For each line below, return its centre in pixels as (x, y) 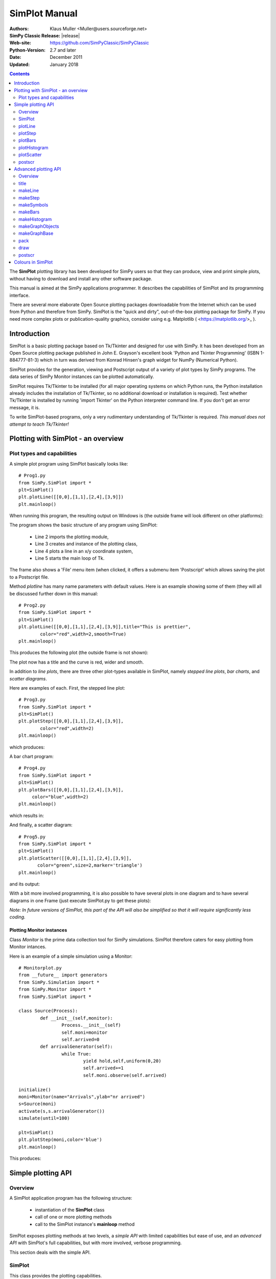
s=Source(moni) (38, 1104)
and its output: (25, 884)
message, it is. (25, 407)
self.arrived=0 (80, 1039)
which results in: (27, 815)
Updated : (20, 64)
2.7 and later (63, 50)
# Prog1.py (32, 476)
